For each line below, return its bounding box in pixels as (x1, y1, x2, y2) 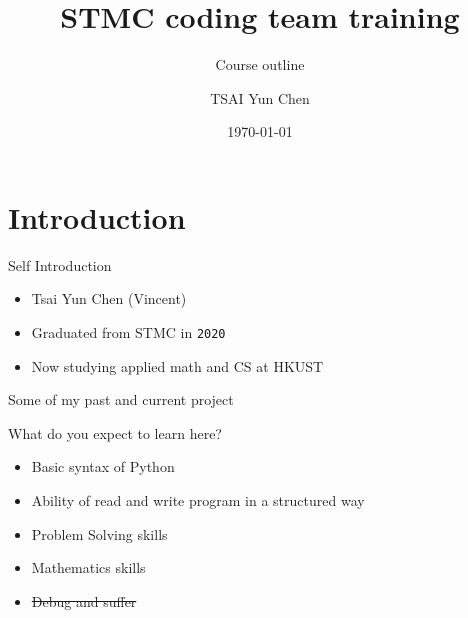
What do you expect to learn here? (8, 422, 222, 443)
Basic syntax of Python (31, 456, 175, 477)
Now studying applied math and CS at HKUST (31, 355, 324, 376)
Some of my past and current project (8, 389, 234, 410)
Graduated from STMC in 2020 (31, 322, 226, 343)
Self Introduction (8, 254, 112, 275)
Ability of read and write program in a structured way (31, 490, 365, 511)
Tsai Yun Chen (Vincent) (31, 288, 187, 309)
